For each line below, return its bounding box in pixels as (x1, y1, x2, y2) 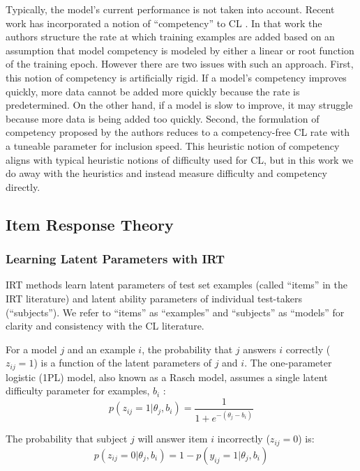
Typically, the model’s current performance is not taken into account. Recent (6, 2, 335, 16)
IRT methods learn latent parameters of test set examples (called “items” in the (6, 277, 347, 292)
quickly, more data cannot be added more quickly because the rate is (6, 84, 300, 98)
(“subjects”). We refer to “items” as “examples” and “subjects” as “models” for (6, 304, 345, 319)
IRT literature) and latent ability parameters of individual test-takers (6, 291, 302, 305)
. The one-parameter (244, 355, 332, 370)
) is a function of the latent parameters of (33, 355, 211, 370)
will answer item (137, 431, 208, 446)
